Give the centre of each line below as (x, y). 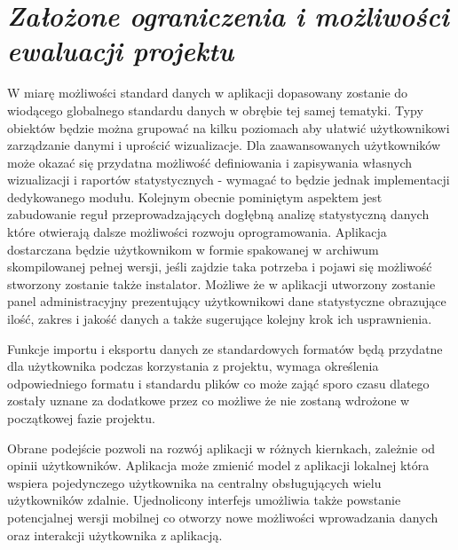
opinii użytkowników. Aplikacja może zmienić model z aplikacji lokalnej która (218, 465)
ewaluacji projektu (121, 51)
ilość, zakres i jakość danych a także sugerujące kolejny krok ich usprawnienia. (220, 319)
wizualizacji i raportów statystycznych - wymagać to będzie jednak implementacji (229, 180)
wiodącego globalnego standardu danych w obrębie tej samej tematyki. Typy (215, 110)
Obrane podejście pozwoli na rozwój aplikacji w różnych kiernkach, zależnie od (221, 448)
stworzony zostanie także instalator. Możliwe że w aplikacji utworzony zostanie (221, 283)
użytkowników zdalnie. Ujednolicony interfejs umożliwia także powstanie (204, 500)
